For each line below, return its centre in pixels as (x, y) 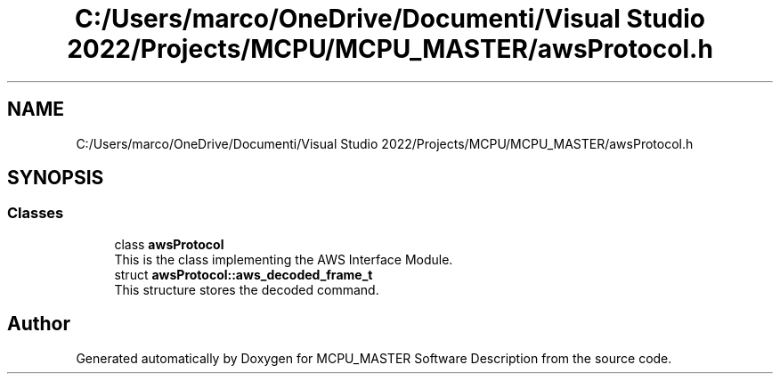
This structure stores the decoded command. (247, 289)
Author (39, 324)
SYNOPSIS (56, 178)
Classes (36, 213)
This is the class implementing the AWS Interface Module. (284, 259)
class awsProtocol (169, 244)
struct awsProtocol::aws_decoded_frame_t (244, 274)
